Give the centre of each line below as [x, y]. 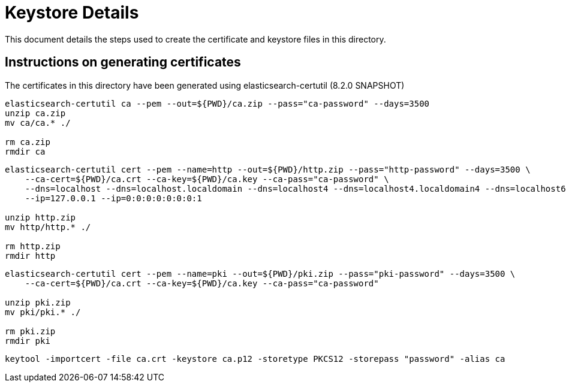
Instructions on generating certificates [123, 62]
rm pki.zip [30, 331]
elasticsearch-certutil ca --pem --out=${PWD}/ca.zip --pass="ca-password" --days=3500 [217, 103]
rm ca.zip [28, 142]
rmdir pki [28, 341]
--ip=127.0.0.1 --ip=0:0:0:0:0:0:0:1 [113, 198]
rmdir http [30, 256]
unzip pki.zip [38, 302]
